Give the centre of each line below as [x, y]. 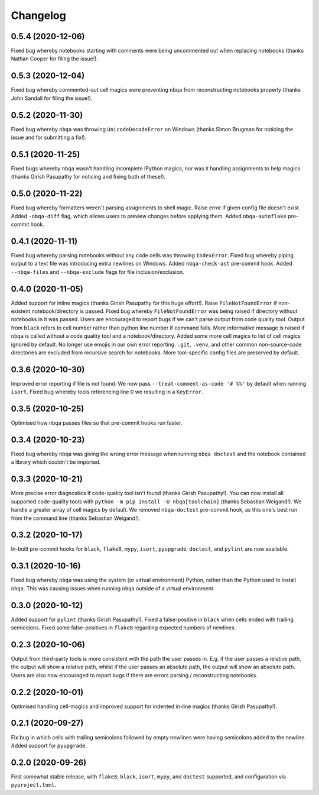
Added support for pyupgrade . [49, 745]
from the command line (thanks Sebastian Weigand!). [76, 518]
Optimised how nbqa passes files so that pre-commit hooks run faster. [97, 423]
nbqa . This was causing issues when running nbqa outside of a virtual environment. [113, 588]
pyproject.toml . [34, 785]
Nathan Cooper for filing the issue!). [55, 59]
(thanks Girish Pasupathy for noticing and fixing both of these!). [88, 177]
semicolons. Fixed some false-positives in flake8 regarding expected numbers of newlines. [123, 628]
